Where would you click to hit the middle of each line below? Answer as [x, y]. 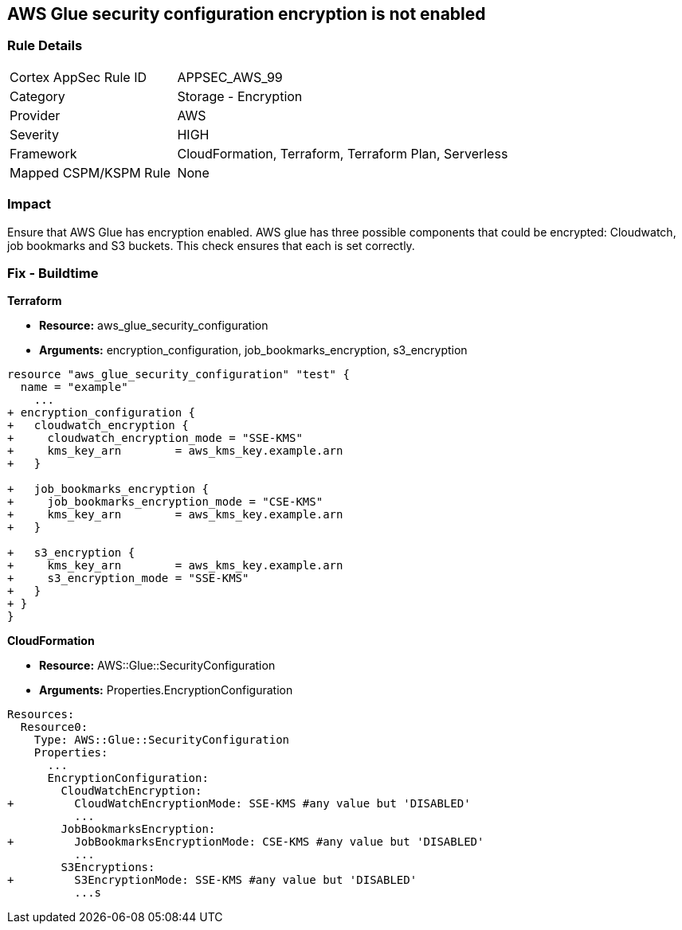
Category [37, 96]
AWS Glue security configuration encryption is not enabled [247, 14]
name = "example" [74, 387]
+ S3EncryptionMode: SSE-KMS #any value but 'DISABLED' [212, 880]
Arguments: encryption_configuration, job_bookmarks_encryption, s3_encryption [253, 350]
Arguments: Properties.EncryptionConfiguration [166, 690]
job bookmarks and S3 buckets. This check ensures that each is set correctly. [211, 245]
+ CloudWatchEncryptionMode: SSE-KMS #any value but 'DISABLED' [239, 804]
